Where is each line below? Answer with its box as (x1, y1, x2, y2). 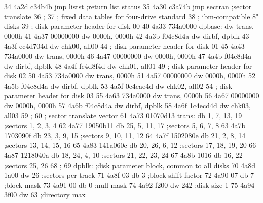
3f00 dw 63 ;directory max (4, 189, 86, 200)
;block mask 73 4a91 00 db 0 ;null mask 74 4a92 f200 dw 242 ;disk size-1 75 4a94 (4, 179, 255, 190)
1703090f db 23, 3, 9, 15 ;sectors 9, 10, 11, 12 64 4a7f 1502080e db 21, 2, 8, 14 (4, 130, 246, 140)
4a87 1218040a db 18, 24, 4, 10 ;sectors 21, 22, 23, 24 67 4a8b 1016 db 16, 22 (4, 149, 243, 160)
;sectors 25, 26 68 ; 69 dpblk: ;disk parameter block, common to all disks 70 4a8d (4, 159, 255, 170)
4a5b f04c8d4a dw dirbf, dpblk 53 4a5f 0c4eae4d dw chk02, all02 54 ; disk (4, 80, 233, 91)
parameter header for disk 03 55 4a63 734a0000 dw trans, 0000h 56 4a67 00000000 (4, 90, 259, 101)
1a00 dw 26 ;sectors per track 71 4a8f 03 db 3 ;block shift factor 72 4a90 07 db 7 (4, 170, 254, 180)
